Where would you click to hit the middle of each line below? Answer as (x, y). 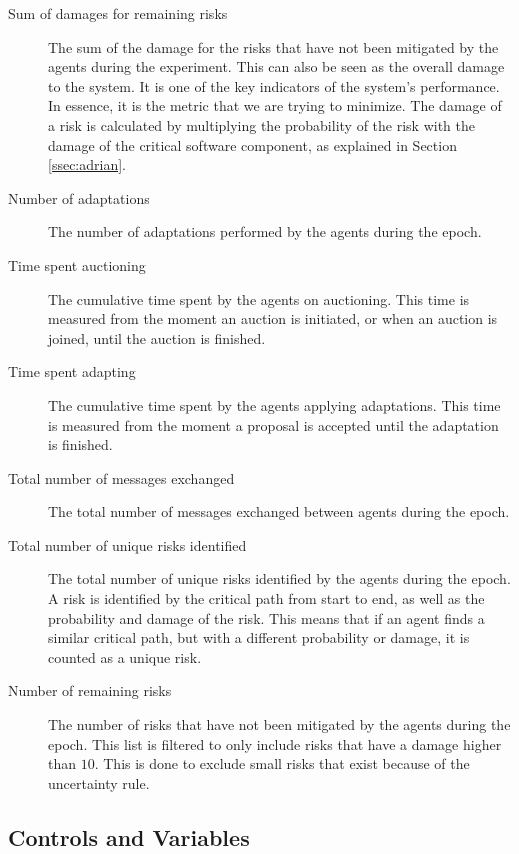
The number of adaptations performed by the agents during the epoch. (265, 231)
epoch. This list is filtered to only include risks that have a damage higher (275, 743)
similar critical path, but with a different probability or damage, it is (259, 637)
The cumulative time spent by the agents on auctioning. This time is (259, 298)
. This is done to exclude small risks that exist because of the (282, 763)
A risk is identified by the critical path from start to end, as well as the (266, 598)
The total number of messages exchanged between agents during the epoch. (279, 511)
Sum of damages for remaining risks (118, 13)
